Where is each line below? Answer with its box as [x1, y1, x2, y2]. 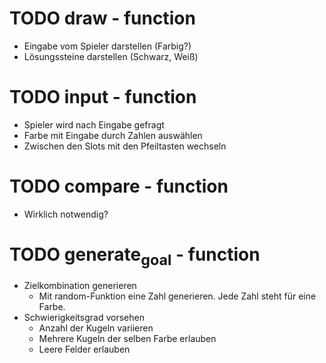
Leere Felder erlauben [38, 343, 131, 356]
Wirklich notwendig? [23, 208, 109, 220]
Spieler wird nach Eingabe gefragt [23, 118, 165, 131]
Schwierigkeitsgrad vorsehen [23, 312, 145, 324]
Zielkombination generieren [23, 280, 137, 292]
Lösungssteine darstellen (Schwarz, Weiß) [23, 50, 199, 62]
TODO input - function [9, 86, 197, 109]
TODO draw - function [9, 7, 196, 30]
